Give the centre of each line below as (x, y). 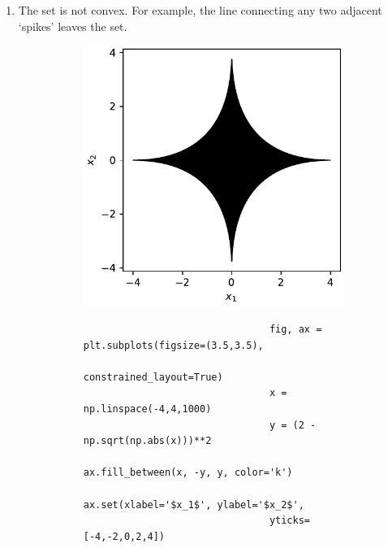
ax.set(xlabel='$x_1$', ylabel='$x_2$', (194, 505)
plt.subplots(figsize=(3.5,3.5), (173, 345)
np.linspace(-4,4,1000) (147, 409)
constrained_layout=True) (153, 377)
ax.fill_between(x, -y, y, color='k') (188, 473)
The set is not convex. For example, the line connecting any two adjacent (200, 10)
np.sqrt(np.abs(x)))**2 (147, 441)
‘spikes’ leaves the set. (73, 26)
